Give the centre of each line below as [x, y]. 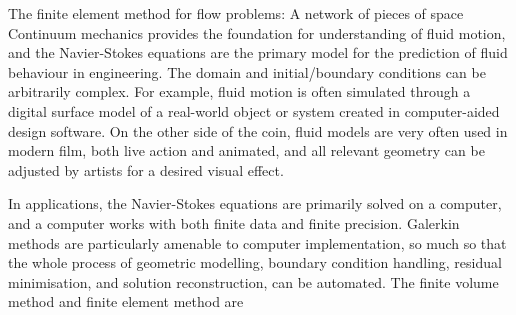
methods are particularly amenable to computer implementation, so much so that [257, 242]
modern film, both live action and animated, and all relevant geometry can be [246, 150]
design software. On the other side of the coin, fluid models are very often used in [258, 130]
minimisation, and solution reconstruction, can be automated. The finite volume [253, 281]
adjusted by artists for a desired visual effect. [146, 169]
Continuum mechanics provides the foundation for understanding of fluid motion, [257, 32]
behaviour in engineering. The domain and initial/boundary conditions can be [247, 71]
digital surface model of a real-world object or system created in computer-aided [254, 110]
